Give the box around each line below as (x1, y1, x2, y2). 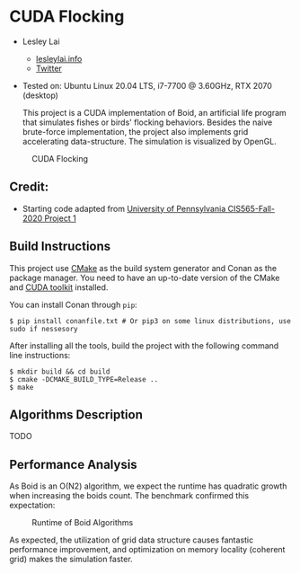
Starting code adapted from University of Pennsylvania (22, 203, 226, 214)
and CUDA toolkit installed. (9, 281, 109, 293)
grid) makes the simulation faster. (9, 554, 133, 565)
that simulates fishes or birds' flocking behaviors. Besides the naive (22, 117, 273, 128)
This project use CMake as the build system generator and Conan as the (9, 262, 277, 273)
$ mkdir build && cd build (9, 366, 110, 376)
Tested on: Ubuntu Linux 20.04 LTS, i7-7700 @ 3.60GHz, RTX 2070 (22, 80, 272, 91)
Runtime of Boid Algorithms (31, 517, 134, 528)
